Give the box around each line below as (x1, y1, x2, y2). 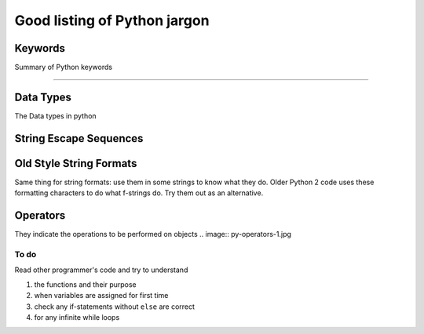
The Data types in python (14, 111, 97, 121)
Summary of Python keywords (14, 63, 113, 72)
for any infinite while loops (34, 312, 120, 321)
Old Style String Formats (14, 157, 137, 170)
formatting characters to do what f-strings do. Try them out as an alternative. (14, 188, 264, 198)
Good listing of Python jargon (14, 12, 210, 29)
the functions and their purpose (34, 279, 137, 289)
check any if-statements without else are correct (34, 302, 196, 311)
